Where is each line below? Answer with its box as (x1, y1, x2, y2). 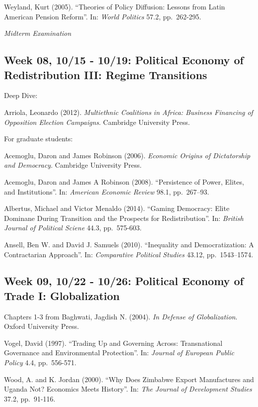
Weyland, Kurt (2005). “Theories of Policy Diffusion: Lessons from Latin (4, 1, 225, 11)
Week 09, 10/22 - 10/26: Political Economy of (4, 273, 244, 289)
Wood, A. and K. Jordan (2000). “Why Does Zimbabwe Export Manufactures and (4, 374, 254, 384)
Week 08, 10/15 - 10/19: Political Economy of (4, 52, 244, 68)
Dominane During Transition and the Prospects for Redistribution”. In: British (4, 212, 244, 223)
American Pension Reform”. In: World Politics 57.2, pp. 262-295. (4, 11, 201, 21)
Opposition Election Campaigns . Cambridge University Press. (4, 116, 190, 127)
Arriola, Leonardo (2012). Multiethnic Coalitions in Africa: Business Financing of (4, 106, 253, 117)
